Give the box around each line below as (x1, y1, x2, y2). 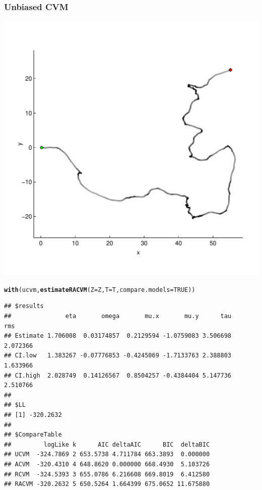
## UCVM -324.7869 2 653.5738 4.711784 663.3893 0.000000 (4, 451, 210, 458)
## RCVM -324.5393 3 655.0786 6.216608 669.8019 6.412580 (4, 470, 210, 478)
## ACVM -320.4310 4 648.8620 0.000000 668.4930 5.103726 (4, 460, 210, 468)
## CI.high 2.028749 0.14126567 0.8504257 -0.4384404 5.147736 (4, 372, 232, 379)
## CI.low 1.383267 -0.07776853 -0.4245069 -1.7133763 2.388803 (4, 352, 232, 359)
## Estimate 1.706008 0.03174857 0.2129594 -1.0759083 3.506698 (4, 332, 232, 340)
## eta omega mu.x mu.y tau (4, 313, 232, 320)
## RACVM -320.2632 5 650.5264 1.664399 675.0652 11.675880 (4, 480, 210, 488)
